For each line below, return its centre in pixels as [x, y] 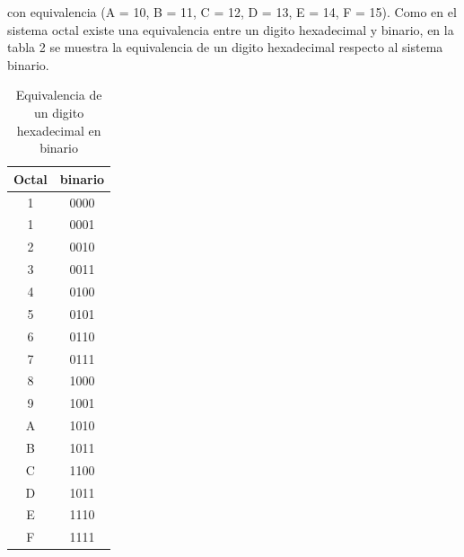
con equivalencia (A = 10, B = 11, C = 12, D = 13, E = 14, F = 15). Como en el [232, 12]
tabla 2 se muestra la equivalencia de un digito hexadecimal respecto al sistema [225, 47]
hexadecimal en [59, 130]
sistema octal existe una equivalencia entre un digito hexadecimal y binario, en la [231, 29]
